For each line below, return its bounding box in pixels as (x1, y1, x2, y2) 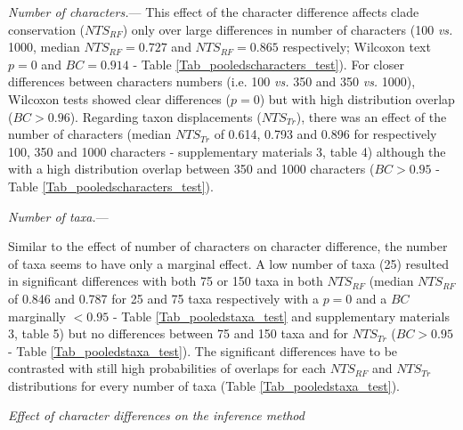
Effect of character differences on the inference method (8, 406, 305, 425)
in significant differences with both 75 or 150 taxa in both (8, 272, 323, 290)
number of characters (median (8, 125, 172, 143)
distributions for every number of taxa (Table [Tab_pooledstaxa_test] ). (8, 376, 400, 394)
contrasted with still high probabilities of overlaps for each (8, 359, 327, 377)
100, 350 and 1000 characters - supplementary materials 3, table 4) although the (8, 142, 446, 160)
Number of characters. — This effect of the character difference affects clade (8, 3, 419, 20)
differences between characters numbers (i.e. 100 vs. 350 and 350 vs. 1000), (8, 72, 416, 91)
